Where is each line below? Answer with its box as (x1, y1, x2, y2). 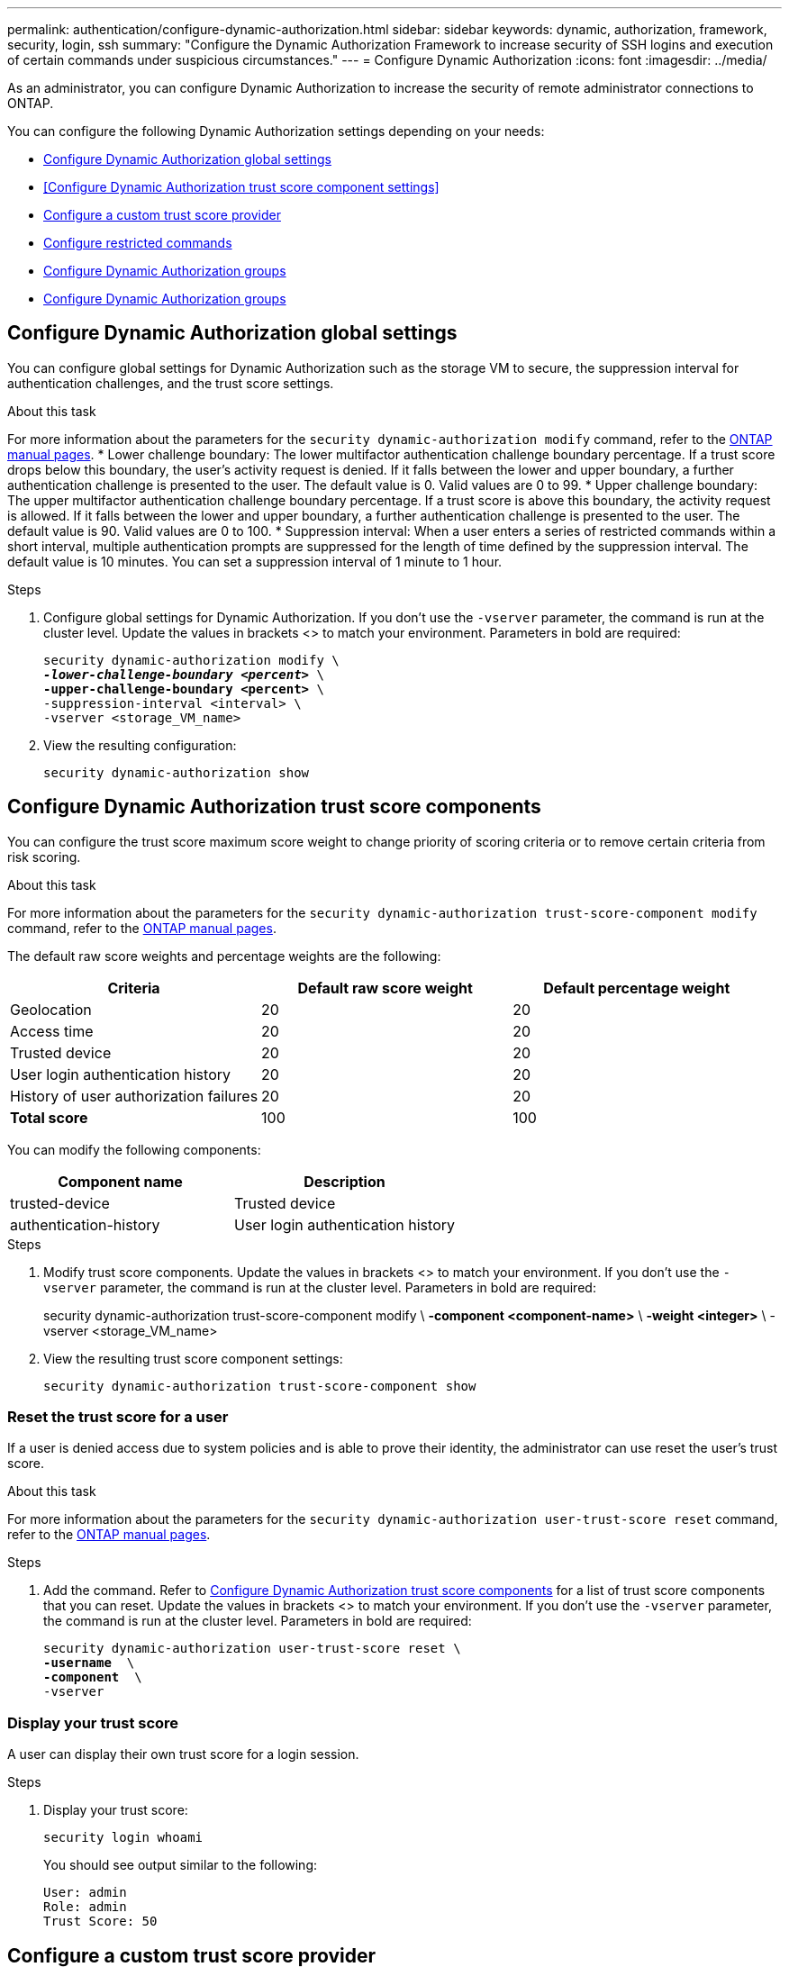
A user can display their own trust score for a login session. (7, 1746, 359, 1763)
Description (304, 1172, 385, 1191)
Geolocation (10, 1000, 92, 1019)
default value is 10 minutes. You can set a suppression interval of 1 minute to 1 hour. (7, 553, 503, 569)
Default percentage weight (543, 978, 730, 997)
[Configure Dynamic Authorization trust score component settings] (43, 179, 440, 195)
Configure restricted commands (43, 235, 232, 250)
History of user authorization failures (10, 1086, 258, 1105)
